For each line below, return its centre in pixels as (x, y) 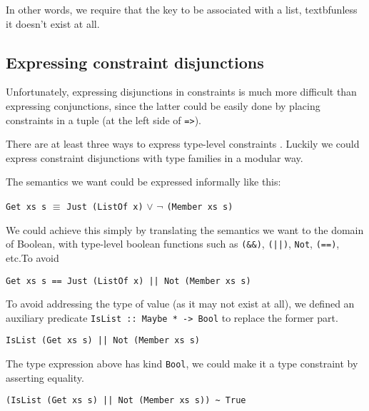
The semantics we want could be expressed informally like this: (143, 182)
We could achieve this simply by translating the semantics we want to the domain (185, 229)
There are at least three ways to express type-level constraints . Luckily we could (183, 144)
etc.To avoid (32, 257)
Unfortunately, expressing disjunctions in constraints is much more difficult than (181, 92)
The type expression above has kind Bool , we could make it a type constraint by (182, 364)
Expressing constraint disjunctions (135, 62)
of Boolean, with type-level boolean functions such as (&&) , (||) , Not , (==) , (173, 244)
